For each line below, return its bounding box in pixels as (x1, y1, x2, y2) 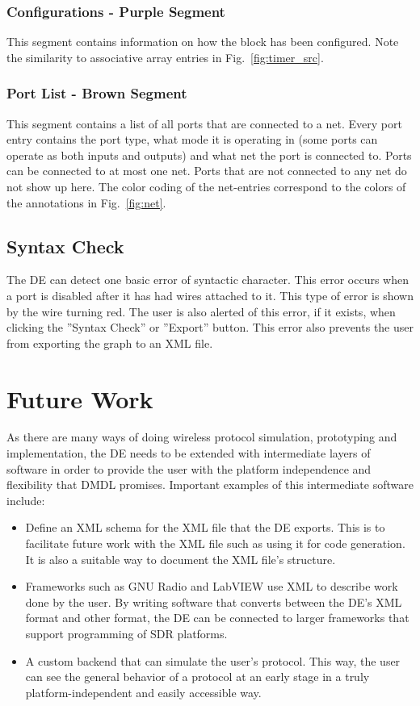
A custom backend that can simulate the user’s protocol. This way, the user (25, 652, 401, 669)
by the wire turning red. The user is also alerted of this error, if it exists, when (6, 303, 396, 320)
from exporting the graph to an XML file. (6, 334, 213, 351)
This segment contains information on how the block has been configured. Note (6, 33, 399, 50)
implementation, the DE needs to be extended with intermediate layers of (6, 445, 371, 462)
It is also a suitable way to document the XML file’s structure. (25, 550, 336, 567)
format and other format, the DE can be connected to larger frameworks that (25, 609, 409, 626)
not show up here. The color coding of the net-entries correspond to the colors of (6, 178, 406, 194)
